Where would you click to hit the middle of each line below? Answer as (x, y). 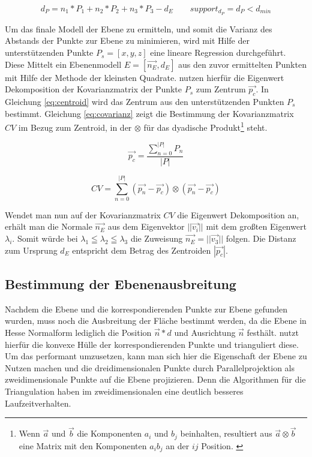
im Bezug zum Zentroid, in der (75, 127)
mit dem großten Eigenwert (256, 226)
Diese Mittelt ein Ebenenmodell (63, 64)
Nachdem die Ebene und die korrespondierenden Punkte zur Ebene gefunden (146, 309)
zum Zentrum (221, 89)
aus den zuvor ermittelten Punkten (242, 64)
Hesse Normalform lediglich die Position (78, 333)
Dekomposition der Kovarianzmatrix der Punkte (94, 89)
